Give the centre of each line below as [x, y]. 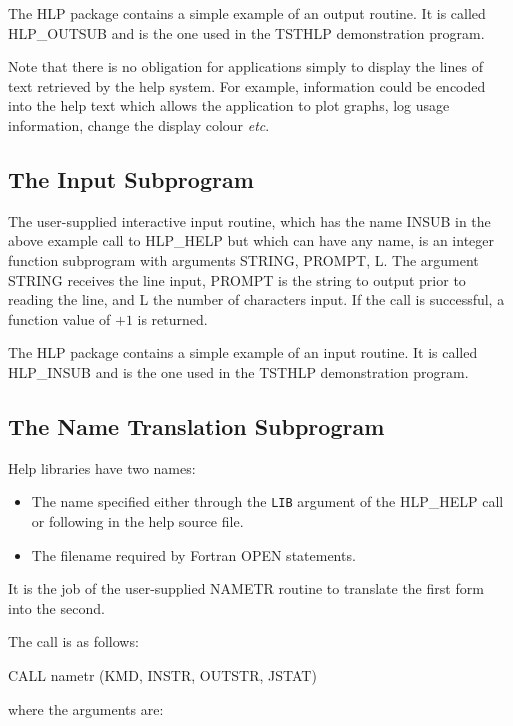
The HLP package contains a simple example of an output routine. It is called [247, 13]
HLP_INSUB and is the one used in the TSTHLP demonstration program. [238, 371]
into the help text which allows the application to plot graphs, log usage [229, 105]
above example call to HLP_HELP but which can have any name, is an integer [251, 240]
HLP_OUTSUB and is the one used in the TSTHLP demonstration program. [246, 32]
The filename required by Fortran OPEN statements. [193, 554]
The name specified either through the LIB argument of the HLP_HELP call [267, 501]
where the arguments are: [86, 708]
